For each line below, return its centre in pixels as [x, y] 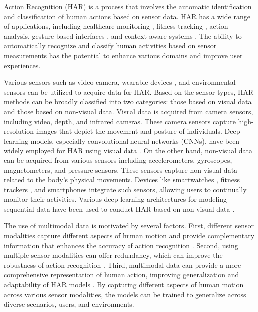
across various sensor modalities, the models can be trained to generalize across [125, 294]
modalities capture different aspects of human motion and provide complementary [129, 235]
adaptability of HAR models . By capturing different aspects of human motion [124, 284]
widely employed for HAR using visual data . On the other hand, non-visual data [128, 150]
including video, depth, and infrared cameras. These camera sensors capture [120, 121]
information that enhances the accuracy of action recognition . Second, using [121, 245]
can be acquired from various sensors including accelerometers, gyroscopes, [118, 160]
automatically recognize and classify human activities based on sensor [110, 46]
